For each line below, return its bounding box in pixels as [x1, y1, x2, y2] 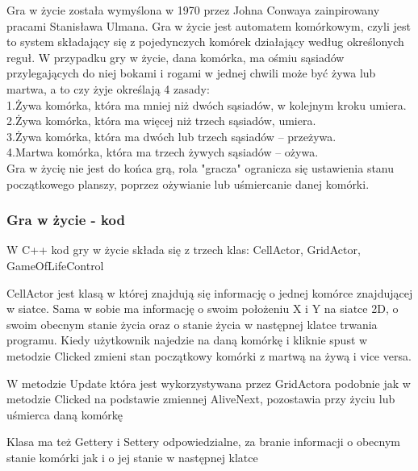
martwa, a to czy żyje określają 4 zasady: [6, 80, 210, 97]
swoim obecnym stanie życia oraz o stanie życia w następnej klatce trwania [6, 315, 378, 332]
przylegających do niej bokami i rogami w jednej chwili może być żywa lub [6, 65, 376, 81]
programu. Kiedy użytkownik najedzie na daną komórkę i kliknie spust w [6, 331, 368, 348]
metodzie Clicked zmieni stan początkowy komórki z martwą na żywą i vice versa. [6, 347, 412, 364]
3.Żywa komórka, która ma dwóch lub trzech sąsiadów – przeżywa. [6, 127, 336, 144]
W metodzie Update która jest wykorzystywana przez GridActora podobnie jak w [6, 374, 411, 391]
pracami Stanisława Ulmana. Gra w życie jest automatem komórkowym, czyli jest [6, 17, 411, 34]
